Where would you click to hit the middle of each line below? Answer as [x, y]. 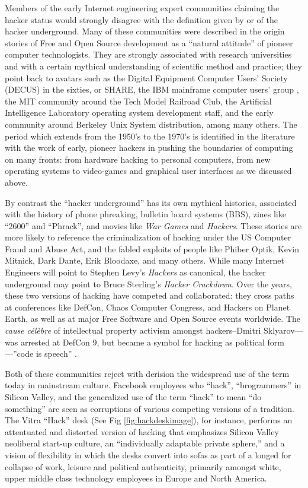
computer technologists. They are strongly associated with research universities [148, 54]
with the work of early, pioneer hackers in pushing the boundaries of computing [149, 148]
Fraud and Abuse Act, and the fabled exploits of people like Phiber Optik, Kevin [152, 248]
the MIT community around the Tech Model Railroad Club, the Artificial [138, 101]
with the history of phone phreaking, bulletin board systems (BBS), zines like [145, 214]
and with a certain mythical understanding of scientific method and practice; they [153, 66]
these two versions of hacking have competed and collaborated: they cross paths [150, 295]
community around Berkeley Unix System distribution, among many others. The [151, 124]
